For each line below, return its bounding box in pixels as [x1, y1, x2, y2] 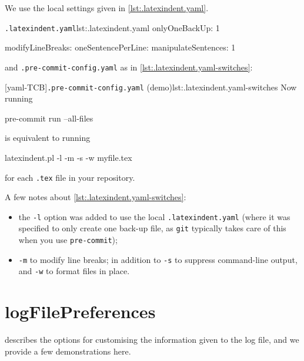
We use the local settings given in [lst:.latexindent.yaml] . [5, 2, 209, 14]
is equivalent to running [5, 131, 91, 144]
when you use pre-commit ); [18, 234, 118, 246]
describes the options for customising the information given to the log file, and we [5, 333, 299, 346]
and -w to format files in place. [18, 265, 130, 277]
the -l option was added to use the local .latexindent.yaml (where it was [18, 210, 290, 222]
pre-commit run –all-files [5, 112, 93, 124]
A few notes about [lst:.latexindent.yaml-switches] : [5, 191, 186, 203]
